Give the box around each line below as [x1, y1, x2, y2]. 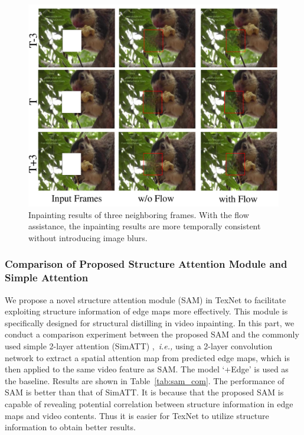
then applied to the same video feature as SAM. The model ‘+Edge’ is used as [5, 363, 289, 375]
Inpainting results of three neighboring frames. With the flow [28, 208, 249, 220]
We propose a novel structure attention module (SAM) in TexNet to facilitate [5, 293, 286, 306]
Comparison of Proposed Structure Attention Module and [5, 257, 287, 271]
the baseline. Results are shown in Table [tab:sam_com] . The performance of [5, 374, 285, 387]
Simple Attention [5, 270, 89, 285]
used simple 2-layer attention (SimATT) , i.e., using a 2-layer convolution [5, 340, 273, 352]
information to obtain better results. [5, 421, 136, 433]
